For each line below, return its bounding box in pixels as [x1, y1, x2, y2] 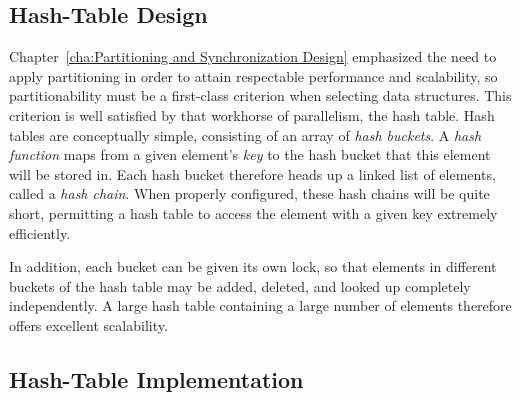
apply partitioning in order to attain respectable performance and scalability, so [9, 65, 498, 86]
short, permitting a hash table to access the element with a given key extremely [9, 202, 498, 223]
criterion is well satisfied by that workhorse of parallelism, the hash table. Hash [9, 104, 495, 125]
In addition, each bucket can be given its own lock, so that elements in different [9, 256, 497, 277]
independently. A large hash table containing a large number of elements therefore [9, 295, 512, 316]
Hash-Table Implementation [9, 363, 304, 394]
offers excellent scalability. [9, 314, 168, 335]
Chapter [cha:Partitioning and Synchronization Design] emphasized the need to [9, 46, 497, 67]
